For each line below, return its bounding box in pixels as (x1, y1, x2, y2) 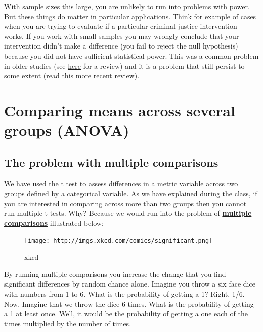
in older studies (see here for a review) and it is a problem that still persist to (4, 60, 245, 71)
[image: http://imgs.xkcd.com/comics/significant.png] (24, 237, 213, 245)
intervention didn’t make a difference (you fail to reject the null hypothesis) (4, 40, 238, 51)
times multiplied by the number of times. (4, 318, 131, 328)
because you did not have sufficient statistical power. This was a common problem (4, 50, 259, 61)
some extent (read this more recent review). (4, 70, 140, 81)
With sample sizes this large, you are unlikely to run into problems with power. (4, 1, 250, 11)
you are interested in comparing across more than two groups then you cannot (4, 198, 247, 208)
